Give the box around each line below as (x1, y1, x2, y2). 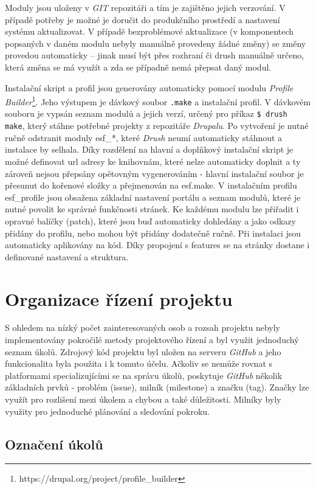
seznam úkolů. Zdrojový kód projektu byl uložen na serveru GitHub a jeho (5, 345, 281, 358)
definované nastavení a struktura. (5, 250, 129, 263)
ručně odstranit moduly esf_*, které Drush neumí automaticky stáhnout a (5, 131, 283, 144)
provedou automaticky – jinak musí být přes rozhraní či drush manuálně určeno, (5, 49, 304, 61)
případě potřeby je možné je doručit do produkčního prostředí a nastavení (5, 13, 280, 26)
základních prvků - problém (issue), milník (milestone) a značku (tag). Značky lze (5, 381, 309, 394)
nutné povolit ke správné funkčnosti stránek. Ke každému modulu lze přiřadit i (5, 203, 299, 215)
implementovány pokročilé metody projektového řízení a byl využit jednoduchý (5, 333, 299, 346)
